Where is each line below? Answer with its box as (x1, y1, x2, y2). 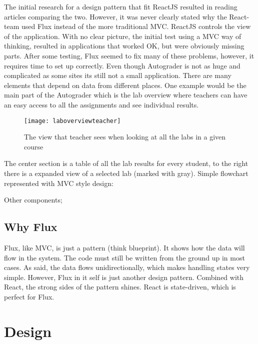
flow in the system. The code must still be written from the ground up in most (4, 252, 245, 262)
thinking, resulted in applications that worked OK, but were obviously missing (4, 40, 244, 51)
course (24, 141, 43, 151)
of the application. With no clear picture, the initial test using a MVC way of (4, 30, 241, 41)
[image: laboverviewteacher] (24, 117, 121, 124)
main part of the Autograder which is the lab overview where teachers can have (4, 89, 247, 100)
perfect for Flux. (4, 291, 54, 301)
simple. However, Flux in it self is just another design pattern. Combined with (4, 271, 244, 282)
